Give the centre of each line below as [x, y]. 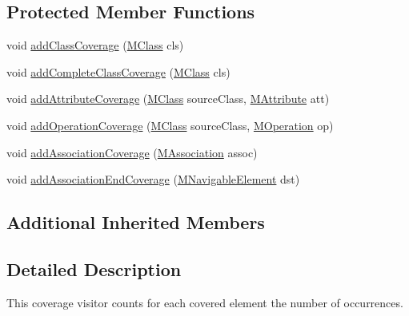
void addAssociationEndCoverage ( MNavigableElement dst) [153, 179]
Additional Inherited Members [136, 222]
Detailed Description [94, 269]
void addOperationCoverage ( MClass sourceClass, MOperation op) [170, 125]
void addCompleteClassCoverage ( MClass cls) [118, 71]
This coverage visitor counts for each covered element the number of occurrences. [205, 302]
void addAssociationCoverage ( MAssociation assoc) [132, 152]
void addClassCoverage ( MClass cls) [95, 45]
